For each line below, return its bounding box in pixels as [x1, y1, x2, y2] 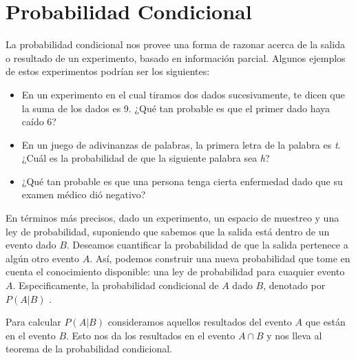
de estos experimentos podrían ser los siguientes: [6, 64, 210, 78]
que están [305, 315, 346, 329]
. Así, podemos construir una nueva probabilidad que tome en [90, 251, 350, 265]
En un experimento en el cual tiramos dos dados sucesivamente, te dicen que [21, 87, 345, 101]
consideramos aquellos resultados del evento [107, 315, 292, 329]
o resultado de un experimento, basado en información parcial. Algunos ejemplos [6, 50, 346, 65]
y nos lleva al [266, 328, 322, 342]
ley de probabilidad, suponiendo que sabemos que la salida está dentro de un [6, 224, 330, 238]
